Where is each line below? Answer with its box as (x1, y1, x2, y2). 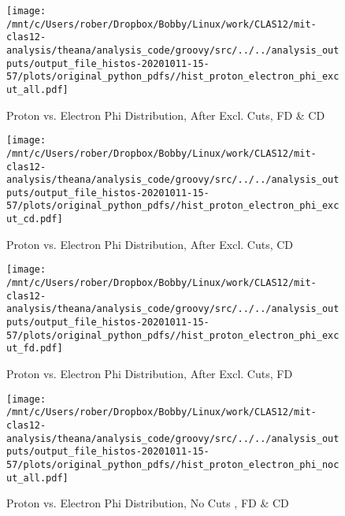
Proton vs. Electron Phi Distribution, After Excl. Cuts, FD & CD (6, 106, 325, 123)
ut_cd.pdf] (6, 213, 63, 225)
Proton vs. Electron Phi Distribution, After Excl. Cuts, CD (6, 236, 294, 252)
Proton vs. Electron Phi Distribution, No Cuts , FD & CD (6, 495, 289, 511)
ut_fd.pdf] (6, 343, 63, 355)
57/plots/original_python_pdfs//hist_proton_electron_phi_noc (6, 458, 339, 470)
